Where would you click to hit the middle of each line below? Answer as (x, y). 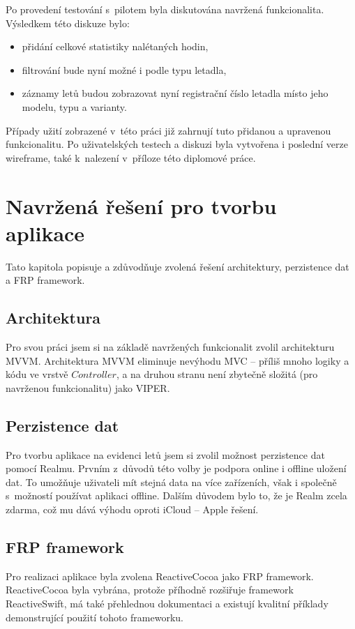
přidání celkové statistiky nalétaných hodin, (115, 46)
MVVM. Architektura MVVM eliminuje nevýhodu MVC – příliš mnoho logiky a (177, 360)
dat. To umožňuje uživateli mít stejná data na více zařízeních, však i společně (171, 482)
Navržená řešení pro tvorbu (141, 205)
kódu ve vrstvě (37, 374)
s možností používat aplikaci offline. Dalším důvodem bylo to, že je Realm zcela (176, 495)
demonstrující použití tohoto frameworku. (95, 617)
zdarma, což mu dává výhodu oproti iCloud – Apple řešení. (132, 509)
